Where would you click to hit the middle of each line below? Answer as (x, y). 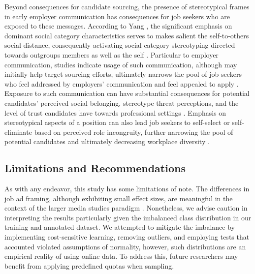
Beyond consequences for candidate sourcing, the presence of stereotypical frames (127, 6)
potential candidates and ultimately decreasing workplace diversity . (107, 141)
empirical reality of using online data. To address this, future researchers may (121, 256)
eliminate (18, 132)
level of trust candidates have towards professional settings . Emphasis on (115, 112)
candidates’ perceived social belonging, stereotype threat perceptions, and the (122, 103)
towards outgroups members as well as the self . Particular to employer (112, 54)
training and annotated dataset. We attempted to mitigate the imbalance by (120, 227)
